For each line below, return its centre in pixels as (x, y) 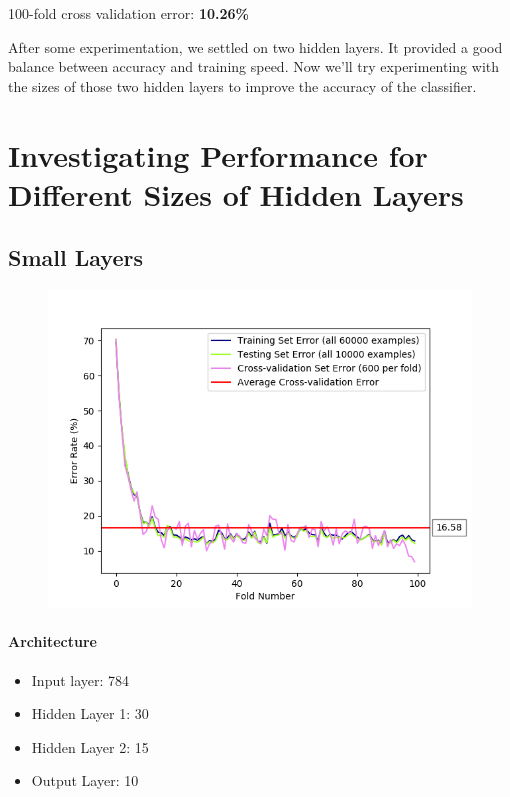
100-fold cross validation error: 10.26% (128, 13)
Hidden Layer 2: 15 (90, 746)
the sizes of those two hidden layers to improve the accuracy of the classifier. (242, 85)
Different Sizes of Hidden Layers (236, 193)
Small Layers (75, 257)
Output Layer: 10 (85, 780)
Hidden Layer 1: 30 (90, 713)
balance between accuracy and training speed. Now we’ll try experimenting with (254, 66)
